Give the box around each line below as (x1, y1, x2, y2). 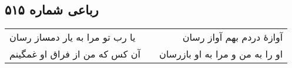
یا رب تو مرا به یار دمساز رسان (9, 30, 136, 44)
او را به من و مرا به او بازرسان (159, 47, 283, 61)
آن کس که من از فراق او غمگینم (9, 47, 140, 61)
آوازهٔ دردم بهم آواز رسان (182, 30, 283, 44)
